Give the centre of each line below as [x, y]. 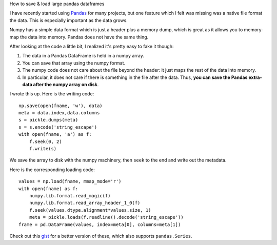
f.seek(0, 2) [45, 141]
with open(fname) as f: [48, 189]
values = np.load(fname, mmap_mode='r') [70, 181]
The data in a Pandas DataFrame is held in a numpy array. [83, 56]
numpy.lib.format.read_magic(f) [70, 196]
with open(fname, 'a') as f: [55, 134]
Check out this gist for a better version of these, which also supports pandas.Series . [101, 236]
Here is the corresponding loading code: [52, 170]
